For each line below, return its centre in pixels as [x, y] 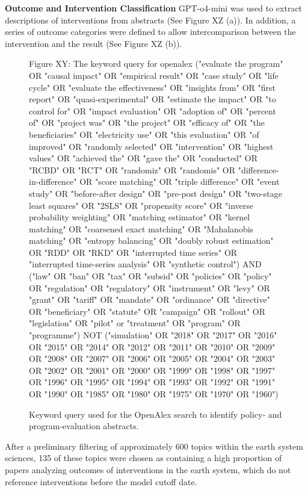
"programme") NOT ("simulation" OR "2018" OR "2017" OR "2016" [153, 335]
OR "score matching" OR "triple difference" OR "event [180, 181]
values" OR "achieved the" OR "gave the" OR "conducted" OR [143, 158]
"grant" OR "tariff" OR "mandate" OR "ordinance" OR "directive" [149, 299]
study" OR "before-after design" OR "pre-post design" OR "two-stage [156, 193]
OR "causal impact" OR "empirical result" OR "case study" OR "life [154, 75]
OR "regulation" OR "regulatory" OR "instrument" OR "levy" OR [149, 287]
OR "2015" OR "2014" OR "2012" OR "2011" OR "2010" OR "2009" [152, 346]
